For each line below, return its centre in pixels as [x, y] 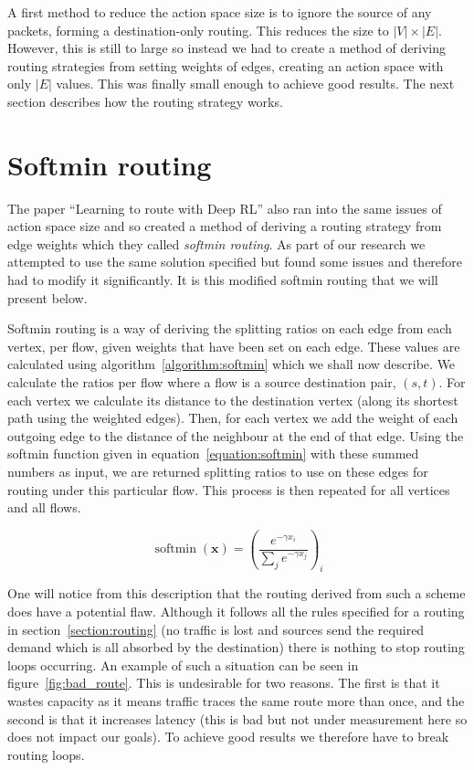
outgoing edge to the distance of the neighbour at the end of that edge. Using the [236, 435]
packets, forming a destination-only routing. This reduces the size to [198, 30]
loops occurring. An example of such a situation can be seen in [183, 665]
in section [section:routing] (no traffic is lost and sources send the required [216, 629]
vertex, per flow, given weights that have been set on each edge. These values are [234, 346]
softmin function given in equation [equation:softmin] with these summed [213, 454]
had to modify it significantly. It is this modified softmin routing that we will [223, 280]
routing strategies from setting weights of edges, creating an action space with [226, 65]
